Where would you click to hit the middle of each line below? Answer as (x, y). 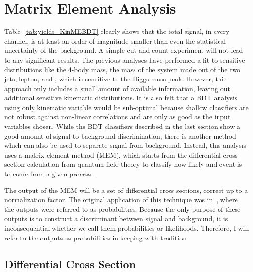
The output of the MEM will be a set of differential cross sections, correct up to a (126, 190)
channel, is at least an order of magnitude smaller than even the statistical (115, 40)
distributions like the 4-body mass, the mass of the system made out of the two (122, 69)
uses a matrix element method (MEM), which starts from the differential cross (121, 154)
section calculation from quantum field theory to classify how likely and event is (123, 164)
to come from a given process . (51, 174)
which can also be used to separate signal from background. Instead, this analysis (126, 145)
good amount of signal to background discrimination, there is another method (120, 136)
